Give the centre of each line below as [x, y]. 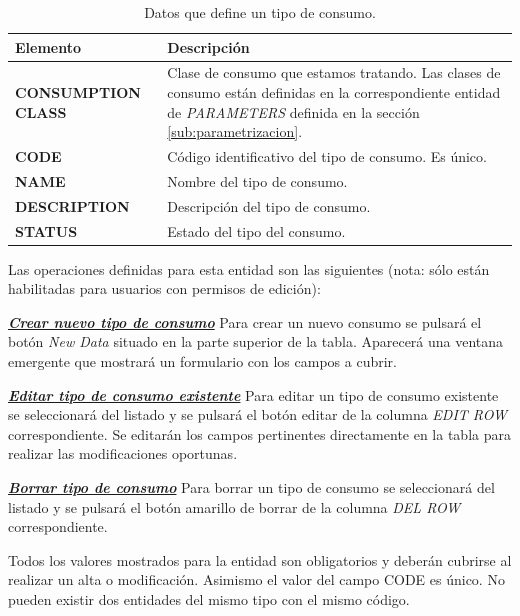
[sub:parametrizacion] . [235, 131]
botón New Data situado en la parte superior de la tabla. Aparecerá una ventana [256, 341]
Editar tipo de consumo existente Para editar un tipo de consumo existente [253, 394]
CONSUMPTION [78, 92]
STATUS [46, 230]
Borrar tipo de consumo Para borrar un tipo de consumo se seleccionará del [251, 487]
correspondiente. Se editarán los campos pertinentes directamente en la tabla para [259, 433]
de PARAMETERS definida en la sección [293, 111]
